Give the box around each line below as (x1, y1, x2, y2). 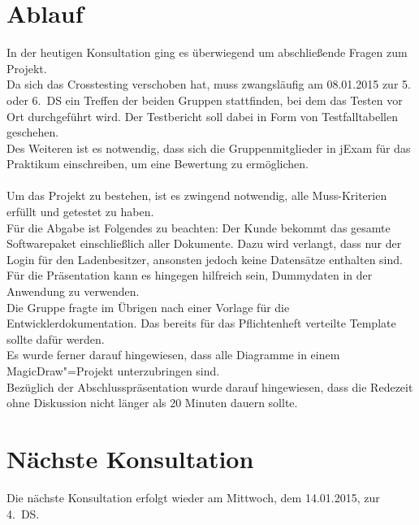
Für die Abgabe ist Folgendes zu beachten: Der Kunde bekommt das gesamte (6, 219, 391, 236)
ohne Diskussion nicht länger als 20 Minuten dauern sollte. (6, 394, 298, 411)
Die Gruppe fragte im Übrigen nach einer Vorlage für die (6, 298, 290, 315)
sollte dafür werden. (6, 330, 105, 347)
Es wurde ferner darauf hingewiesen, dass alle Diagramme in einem (6, 346, 340, 363)
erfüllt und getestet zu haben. (6, 203, 154, 220)
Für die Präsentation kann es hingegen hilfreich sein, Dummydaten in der (6, 267, 373, 284)
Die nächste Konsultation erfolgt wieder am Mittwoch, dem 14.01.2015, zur (6, 488, 380, 505)
